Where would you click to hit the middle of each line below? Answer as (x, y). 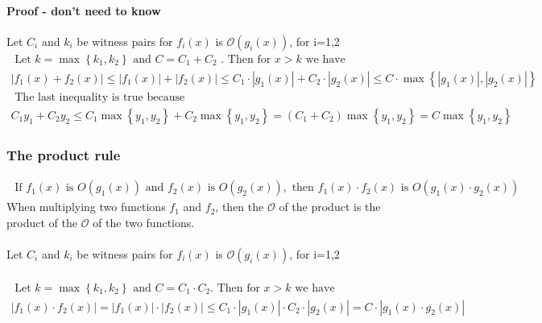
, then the (240, 207)
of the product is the (330, 207)
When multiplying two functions (86, 207)
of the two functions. (144, 222)
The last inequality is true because (100, 97)
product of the (42, 222)
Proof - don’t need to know (84, 10)
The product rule (64, 154)
